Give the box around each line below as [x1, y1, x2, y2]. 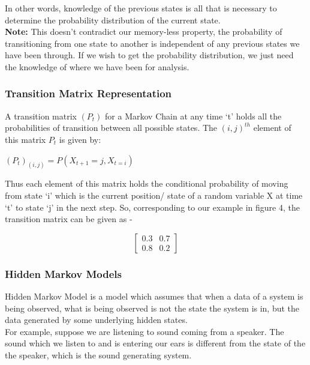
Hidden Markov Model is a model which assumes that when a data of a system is [5, 290, 303, 303]
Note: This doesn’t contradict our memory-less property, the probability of [5, 25, 282, 38]
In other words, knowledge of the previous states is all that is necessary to [5, 2, 277, 14]
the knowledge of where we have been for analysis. [5, 60, 189, 73]
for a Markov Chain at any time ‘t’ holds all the [105, 109, 282, 122]
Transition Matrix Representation [5, 86, 172, 101]
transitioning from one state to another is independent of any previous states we [5, 37, 300, 49]
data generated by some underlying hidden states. [5, 313, 188, 326]
